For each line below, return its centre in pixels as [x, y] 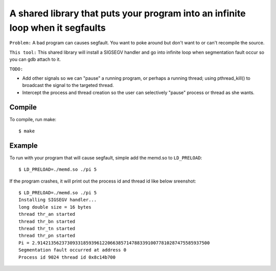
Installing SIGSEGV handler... [58, 200]
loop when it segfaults [57, 28]
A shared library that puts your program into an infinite [128, 13]
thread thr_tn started [47, 229]
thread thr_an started [47, 214]
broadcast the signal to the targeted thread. [68, 85]
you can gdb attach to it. [35, 59]
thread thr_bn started [47, 221]
